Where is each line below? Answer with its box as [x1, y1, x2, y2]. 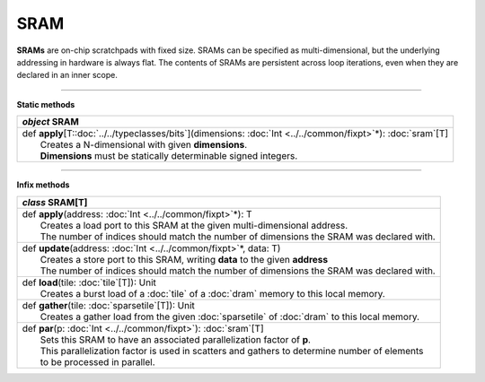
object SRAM [22, 116, 80, 128]
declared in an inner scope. [16, 70, 119, 81]
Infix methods [16, 179, 70, 190]
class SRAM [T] [22, 195, 88, 208]
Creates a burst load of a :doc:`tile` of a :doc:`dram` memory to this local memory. [40, 287, 385, 300]
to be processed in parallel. [40, 355, 155, 368]
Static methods [16, 99, 75, 109]
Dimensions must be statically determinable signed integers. [40, 150, 298, 162]
